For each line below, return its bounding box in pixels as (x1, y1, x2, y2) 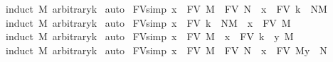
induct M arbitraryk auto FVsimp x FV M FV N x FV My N (5, 42, 327, 57)
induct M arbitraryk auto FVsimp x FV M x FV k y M (5, 29, 294, 44)
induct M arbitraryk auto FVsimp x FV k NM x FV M (5, 15, 291, 30)
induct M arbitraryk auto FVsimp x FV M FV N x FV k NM (5, 1, 327, 15)
